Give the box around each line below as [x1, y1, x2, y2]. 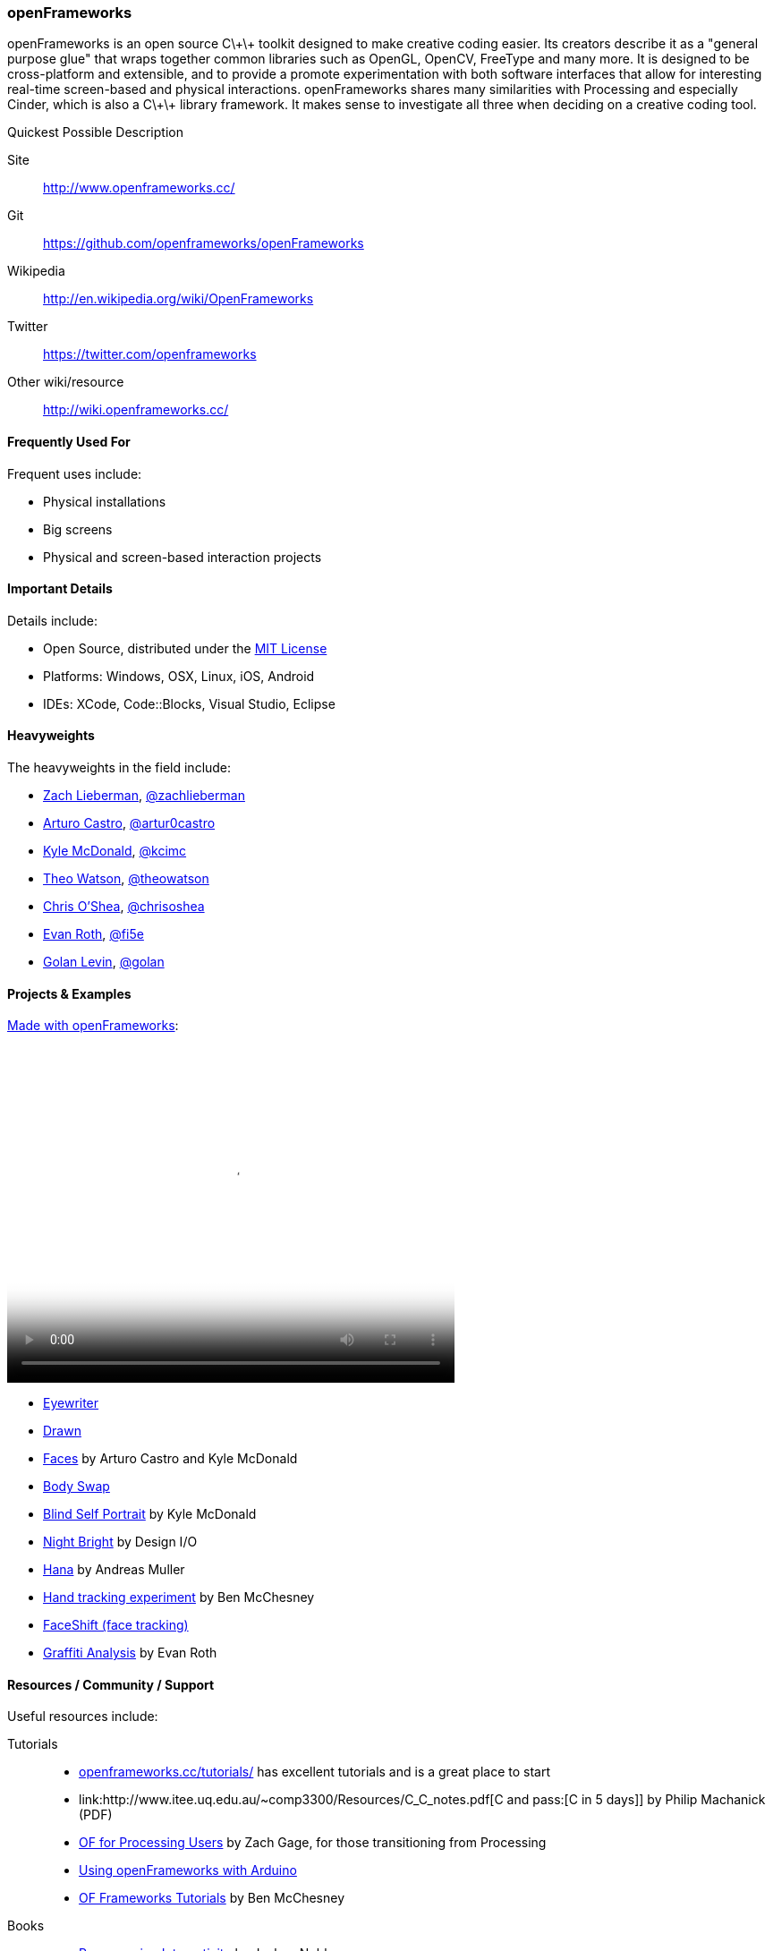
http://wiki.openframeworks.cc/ [43, 402, 229, 418]
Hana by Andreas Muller [43, 1562, 185, 1578]
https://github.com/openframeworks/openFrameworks [43, 235, 364, 251]
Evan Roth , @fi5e [43, 926, 144, 942]
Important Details [7, 581, 113, 597]
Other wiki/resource [7, 374, 124, 390]
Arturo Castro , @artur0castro [43, 815, 216, 831]
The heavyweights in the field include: [7, 760, 232, 776]
